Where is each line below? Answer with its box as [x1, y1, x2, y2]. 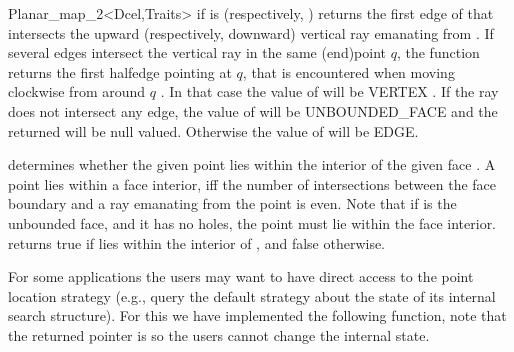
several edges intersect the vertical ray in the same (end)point [8, 42, 387, 63]
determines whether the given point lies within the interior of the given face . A [8, 154, 496, 175]
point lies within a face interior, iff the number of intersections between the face [8, 173, 497, 194]
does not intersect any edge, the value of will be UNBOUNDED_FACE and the [8, 100, 498, 121]
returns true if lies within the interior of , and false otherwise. [8, 232, 386, 253]
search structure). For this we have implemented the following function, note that [8, 305, 507, 326]
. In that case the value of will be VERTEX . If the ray [160, 81, 499, 102]
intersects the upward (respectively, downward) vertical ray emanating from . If [8, 22, 494, 43]
